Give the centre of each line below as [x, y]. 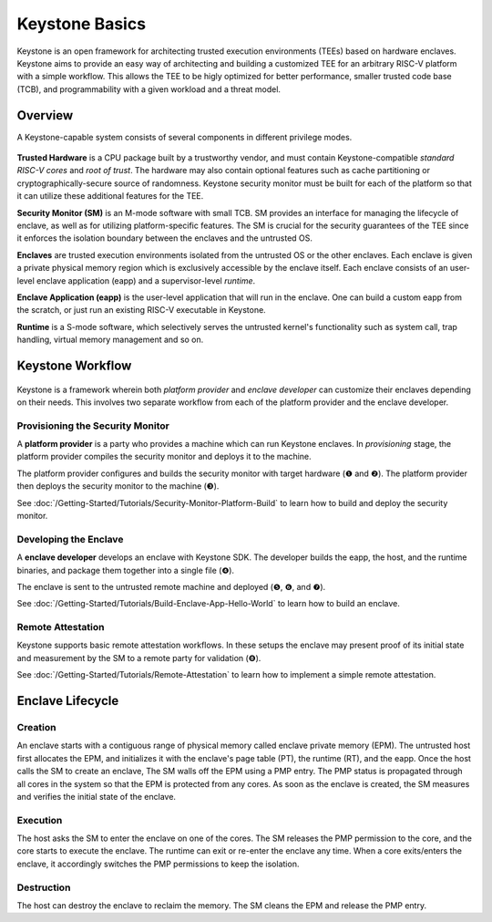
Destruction [44, 887]
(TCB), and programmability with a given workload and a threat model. [149, 89]
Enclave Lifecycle [68, 701]
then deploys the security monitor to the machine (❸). [118, 486]
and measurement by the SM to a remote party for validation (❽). [139, 658]
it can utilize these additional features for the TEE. [110, 196]
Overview [45, 115]
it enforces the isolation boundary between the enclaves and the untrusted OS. [165, 238]
